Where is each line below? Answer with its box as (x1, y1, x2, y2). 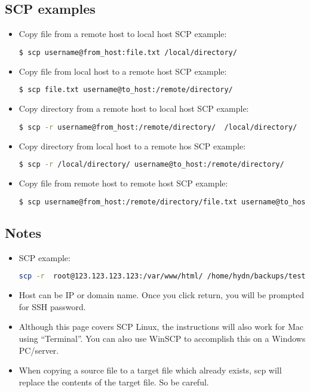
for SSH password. (19, 300, 86, 313)
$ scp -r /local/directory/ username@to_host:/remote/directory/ (19, 160, 284, 169)
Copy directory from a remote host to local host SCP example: (19, 102, 249, 115)
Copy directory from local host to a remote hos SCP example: (19, 139, 246, 152)
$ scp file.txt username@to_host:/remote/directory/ (19, 85, 233, 94)
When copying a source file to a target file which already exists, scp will (19, 364, 282, 376)
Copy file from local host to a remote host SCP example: (19, 65, 227, 77)
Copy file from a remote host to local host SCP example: (19, 27, 227, 40)
